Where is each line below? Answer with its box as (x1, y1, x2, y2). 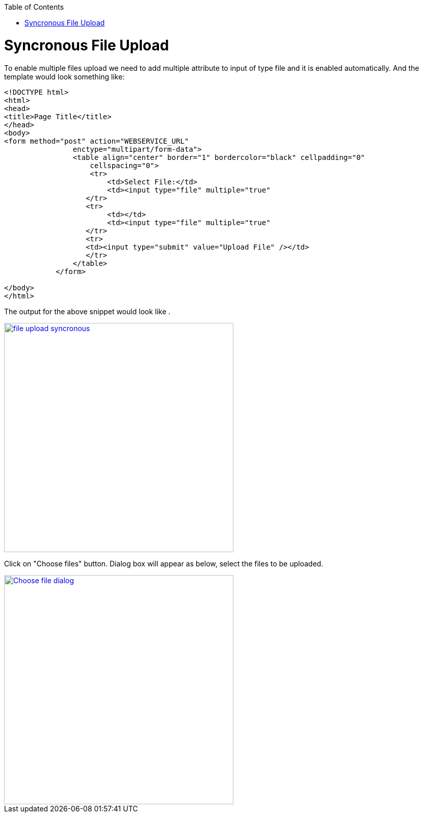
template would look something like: (4, 72, 125, 81)
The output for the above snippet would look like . (4, 307, 171, 316)
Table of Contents (4, 3, 64, 11)
